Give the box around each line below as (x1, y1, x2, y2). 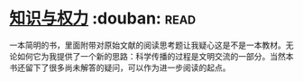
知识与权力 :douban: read (9, 8, 197, 29)
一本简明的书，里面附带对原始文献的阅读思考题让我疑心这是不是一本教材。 (9, 40, 286, 50)
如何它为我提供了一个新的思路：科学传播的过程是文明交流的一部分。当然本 (16, 50, 294, 61)
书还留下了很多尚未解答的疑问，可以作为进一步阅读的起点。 (9, 62, 231, 73)
